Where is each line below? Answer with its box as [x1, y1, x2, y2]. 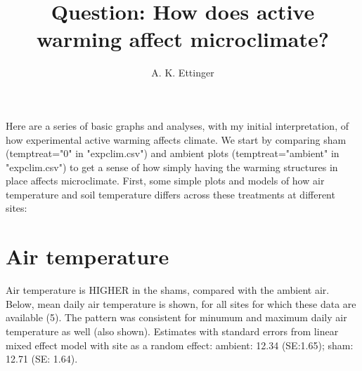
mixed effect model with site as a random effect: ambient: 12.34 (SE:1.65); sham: [6, 337, 354, 352]
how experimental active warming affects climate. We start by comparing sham [6, 132, 347, 147]
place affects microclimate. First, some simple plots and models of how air [6, 173, 325, 188]
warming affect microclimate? [37, 25, 329, 53]
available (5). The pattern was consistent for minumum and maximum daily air [6, 310, 347, 325]
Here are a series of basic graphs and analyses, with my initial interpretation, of [6, 118, 349, 133]
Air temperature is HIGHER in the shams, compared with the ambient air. [6, 283, 330, 297]
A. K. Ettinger [151, 65, 214, 80]
